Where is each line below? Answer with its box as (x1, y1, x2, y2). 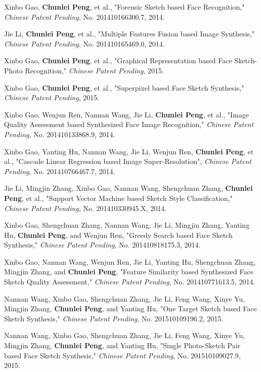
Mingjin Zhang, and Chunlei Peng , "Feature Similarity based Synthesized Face (4, 266, 253, 277)
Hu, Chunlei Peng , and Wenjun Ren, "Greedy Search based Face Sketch (4, 229, 233, 240)
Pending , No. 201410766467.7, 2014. (4, 166, 115, 176)
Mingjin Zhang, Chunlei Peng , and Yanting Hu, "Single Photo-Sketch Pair (4, 340, 241, 351)
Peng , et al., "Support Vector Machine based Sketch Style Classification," (4, 192, 233, 203)
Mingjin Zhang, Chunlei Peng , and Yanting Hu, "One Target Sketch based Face (4, 303, 257, 314)
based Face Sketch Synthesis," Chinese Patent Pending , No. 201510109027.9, (4, 350, 241, 360)
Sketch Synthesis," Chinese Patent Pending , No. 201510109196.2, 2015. (4, 313, 224, 323)
